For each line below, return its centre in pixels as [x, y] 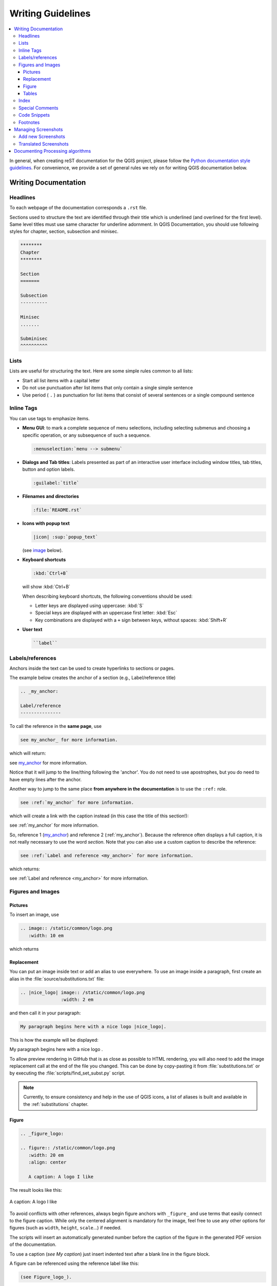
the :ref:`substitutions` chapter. [56, 1104]
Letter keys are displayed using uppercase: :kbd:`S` [90, 605]
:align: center [47, 1162]
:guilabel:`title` [56, 483]
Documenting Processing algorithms [53, 151]
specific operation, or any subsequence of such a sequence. [86, 435]
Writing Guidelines [50, 13]
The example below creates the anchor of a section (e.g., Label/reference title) [93, 678]
